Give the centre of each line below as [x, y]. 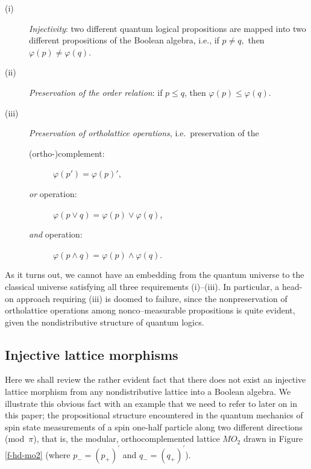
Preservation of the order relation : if [96, 92]
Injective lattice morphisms [92, 354]
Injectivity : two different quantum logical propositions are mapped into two [168, 28]
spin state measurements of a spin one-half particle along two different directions [154, 427]
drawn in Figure [273, 439]
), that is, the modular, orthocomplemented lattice [127, 439]
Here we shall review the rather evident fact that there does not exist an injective [155, 379]
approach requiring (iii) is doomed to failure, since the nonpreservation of [152, 298]
